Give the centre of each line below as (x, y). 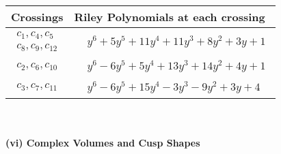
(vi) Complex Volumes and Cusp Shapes (103, 143)
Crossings (37, 17)
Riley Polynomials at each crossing (170, 17)
